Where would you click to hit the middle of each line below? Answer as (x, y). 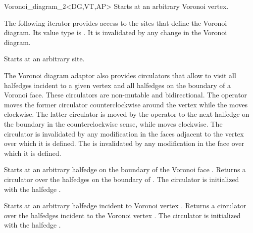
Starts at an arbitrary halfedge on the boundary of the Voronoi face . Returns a (125, 169)
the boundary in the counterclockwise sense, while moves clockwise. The (113, 123)
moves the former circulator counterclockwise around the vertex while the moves (126, 104)
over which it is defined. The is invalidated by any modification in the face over (124, 143)
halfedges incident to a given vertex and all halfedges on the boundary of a (117, 85)
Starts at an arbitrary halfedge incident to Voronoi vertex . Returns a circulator (125, 206)
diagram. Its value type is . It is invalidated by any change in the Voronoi (116, 32)
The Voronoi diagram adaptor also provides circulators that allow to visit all (120, 75)
